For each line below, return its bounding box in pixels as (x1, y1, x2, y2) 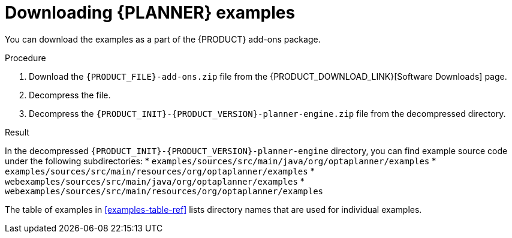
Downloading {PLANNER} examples (5, 2, 296, 23)
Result (5, 126, 29, 137)
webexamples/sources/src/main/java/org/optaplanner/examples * (5, 176, 305, 186)
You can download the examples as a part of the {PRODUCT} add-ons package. (5, 34, 321, 44)
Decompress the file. (29, 89, 111, 100)
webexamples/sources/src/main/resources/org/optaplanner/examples (5, 186, 324, 196)
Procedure (5, 52, 46, 63)
